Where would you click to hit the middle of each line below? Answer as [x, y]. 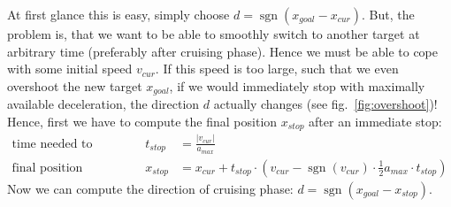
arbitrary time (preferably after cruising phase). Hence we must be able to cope [222, 51]
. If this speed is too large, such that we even [277, 69]
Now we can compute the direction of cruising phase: [150, 188]
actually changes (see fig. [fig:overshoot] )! [325, 104]
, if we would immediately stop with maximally [297, 85]
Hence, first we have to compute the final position [142, 121]
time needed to [52, 144]
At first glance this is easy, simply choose [118, 14]
